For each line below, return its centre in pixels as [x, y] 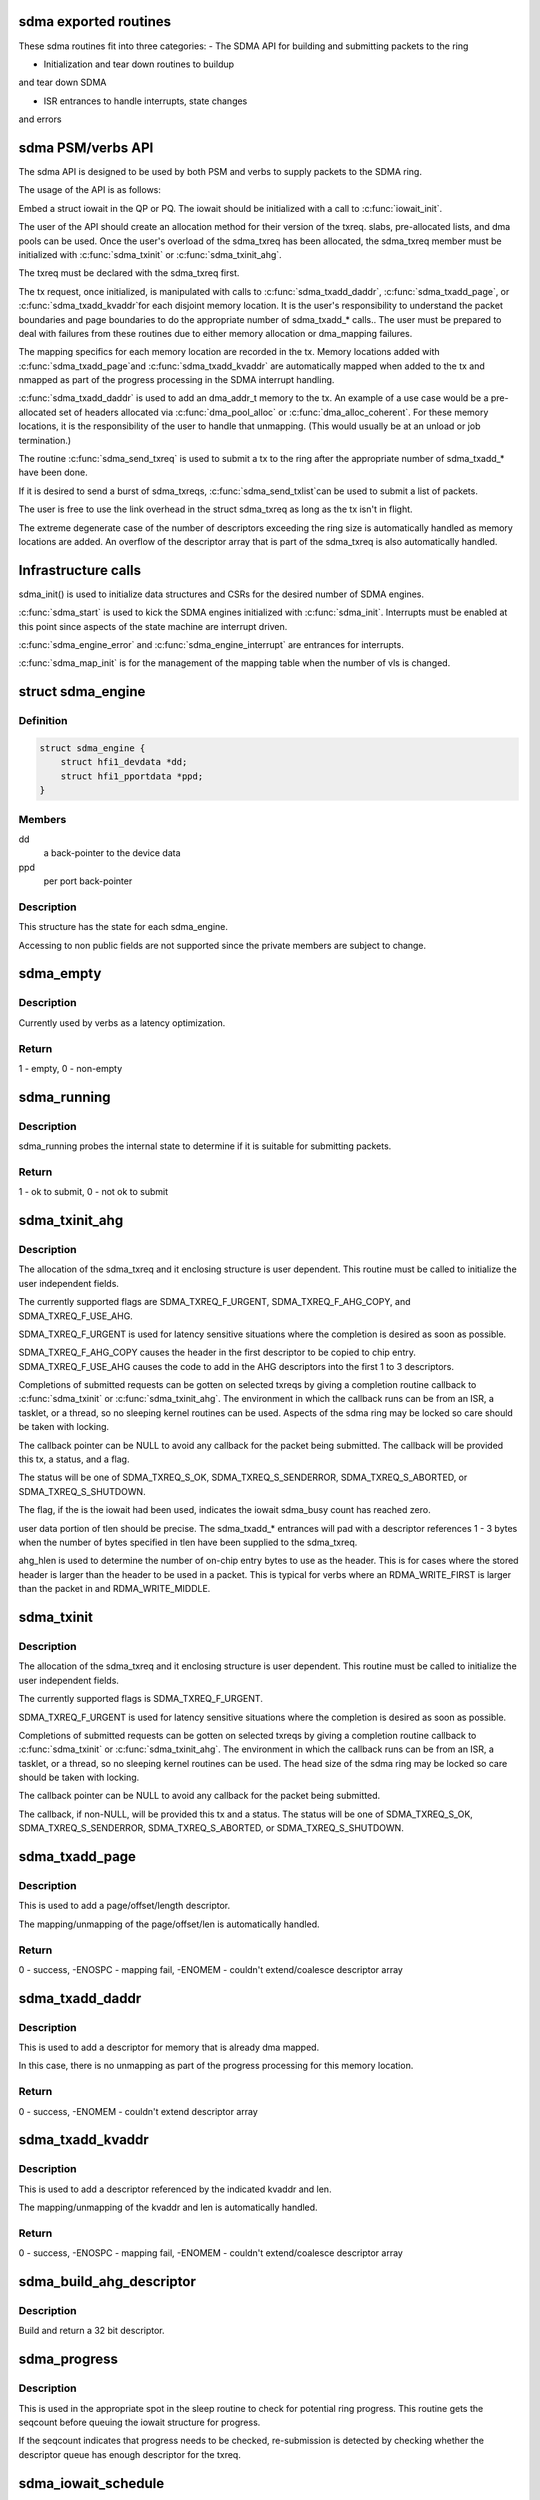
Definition [43, 721]
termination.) [45, 440]
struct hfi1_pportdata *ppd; [132, 776]
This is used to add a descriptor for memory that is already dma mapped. [169, 2047]
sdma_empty [60, 973]
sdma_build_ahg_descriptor [107, 2281]
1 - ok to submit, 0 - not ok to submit [93, 1192]
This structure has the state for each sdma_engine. [123, 927]
